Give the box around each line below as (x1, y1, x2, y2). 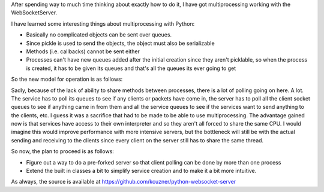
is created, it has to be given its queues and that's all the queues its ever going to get (26, 65, 236, 72)
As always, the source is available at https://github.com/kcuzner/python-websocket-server (11, 178, 236, 185)
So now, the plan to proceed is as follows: (11, 148, 114, 155)
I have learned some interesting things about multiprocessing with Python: (11, 20, 195, 27)
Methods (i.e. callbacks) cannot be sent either (26, 48, 140, 55)
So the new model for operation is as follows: (11, 75, 123, 83)
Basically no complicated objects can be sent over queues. (26, 31, 172, 38)
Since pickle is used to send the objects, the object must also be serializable (26, 39, 215, 47)
